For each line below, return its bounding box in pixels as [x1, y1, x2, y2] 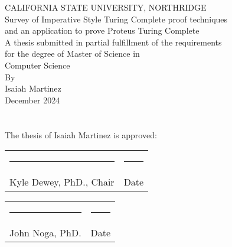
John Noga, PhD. [9, 226, 81, 240]
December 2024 [5, 93, 60, 106]
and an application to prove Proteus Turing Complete [5, 24, 200, 37]
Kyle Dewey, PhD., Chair [9, 175, 115, 189]
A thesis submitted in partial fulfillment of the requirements [5, 35, 222, 48]
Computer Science [5, 58, 70, 71]
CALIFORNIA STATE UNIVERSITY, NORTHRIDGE [5, 1, 207, 13]
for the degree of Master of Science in [5, 47, 140, 60]
